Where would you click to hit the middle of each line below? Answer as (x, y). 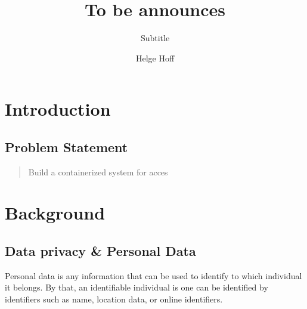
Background (55, 213)
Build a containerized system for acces (98, 172)
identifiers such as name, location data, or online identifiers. (114, 299)
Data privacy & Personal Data (100, 251)
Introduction (58, 109)
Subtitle (155, 38)
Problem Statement (66, 146)
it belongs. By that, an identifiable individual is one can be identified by (137, 287)
